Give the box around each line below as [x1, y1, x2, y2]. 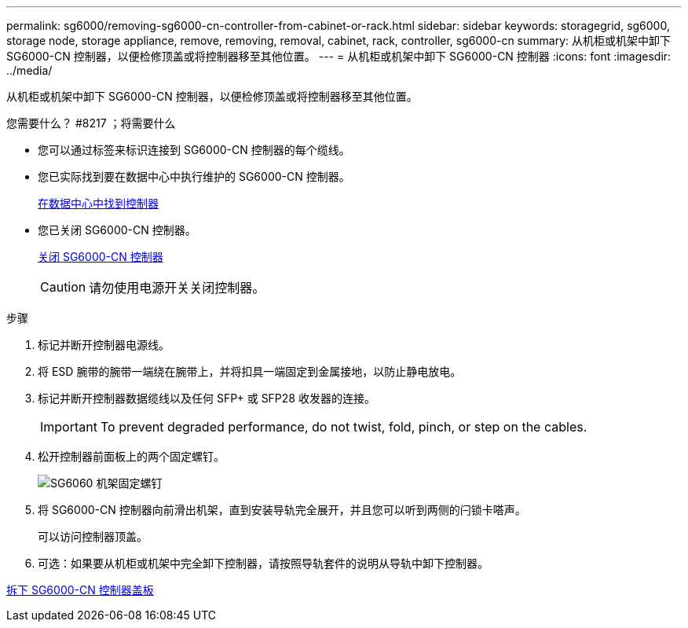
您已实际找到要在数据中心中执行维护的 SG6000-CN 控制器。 [38, 170, 350, 183]
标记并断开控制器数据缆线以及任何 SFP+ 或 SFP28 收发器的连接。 [38, 391, 375, 405]
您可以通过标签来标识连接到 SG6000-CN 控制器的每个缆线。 [38, 143, 350, 156]
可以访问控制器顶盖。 [38, 530, 148, 543]
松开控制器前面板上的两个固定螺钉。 [38, 450, 225, 463]
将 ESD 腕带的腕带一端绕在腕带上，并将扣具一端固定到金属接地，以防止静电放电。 [38, 365, 462, 378]
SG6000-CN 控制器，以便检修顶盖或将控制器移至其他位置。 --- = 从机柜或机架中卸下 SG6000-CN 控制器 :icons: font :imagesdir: [6, 50, 672, 63]
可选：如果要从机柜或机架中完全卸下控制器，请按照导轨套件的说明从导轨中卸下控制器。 [38, 556, 489, 570]
